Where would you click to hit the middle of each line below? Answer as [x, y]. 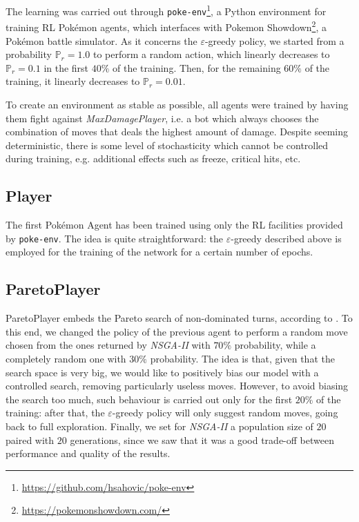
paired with [30, 439]
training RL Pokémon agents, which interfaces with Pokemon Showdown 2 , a [166, 26]
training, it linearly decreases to [73, 81]
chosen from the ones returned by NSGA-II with [108, 345]
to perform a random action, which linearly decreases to [212, 54]
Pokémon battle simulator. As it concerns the [101, 40]
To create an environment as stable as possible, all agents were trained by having [177, 104]
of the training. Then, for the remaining [197, 67]
